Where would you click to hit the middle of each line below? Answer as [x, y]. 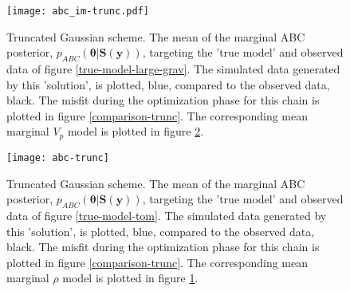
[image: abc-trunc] [58, 157]
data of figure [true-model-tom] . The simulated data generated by [167, 215]
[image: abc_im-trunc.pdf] [78, 11]
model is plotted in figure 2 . [136, 131]
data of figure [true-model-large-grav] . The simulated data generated [173, 69]
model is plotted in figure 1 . [130, 278]
